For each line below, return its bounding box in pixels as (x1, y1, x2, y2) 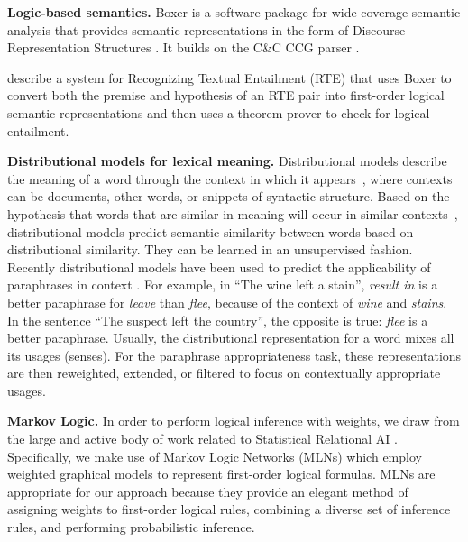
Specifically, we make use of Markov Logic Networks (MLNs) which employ (7, 446, 422, 465)
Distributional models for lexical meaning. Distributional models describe (7, 152, 447, 170)
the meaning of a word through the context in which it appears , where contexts (7, 169, 453, 188)
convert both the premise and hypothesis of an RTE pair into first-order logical (7, 86, 445, 105)
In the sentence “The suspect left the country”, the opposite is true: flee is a (7, 310, 428, 329)
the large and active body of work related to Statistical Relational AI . (7, 429, 398, 448)
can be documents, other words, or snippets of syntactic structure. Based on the (7, 187, 450, 206)
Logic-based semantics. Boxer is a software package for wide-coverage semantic (7, 3, 461, 21)
